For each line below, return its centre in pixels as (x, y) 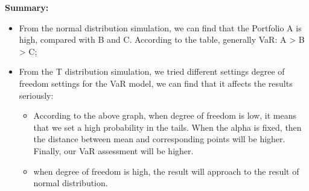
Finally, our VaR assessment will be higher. (113, 150)
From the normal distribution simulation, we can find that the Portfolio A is (160, 27)
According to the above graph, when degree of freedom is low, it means (165, 115)
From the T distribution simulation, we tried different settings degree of (152, 71)
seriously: (36, 95)
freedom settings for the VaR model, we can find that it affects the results (156, 83)
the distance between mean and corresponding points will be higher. (159, 139)
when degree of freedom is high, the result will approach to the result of (166, 171)
